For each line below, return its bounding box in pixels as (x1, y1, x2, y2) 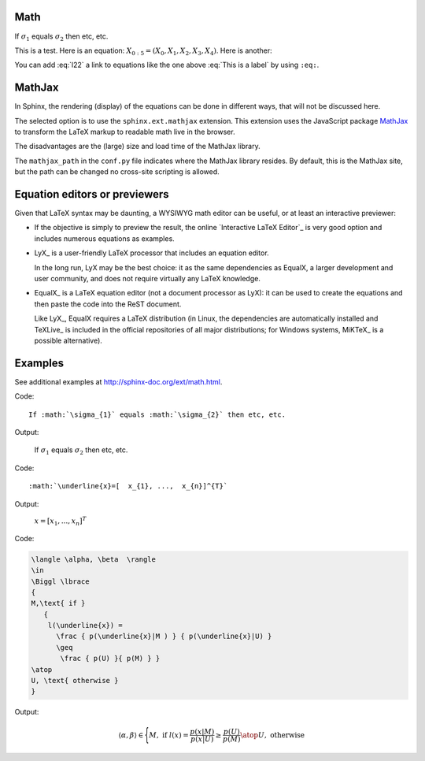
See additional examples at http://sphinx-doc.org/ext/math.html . (14, 377, 223, 386)
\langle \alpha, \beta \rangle (31, 555, 157, 563)
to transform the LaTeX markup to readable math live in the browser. (14, 127, 235, 136)
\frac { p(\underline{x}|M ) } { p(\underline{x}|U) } (56, 632, 272, 641)
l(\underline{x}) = (47, 621, 124, 630)
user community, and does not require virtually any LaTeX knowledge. (34, 274, 261, 284)
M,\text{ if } (31, 599, 86, 608)
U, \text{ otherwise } (31, 676, 119, 685)
